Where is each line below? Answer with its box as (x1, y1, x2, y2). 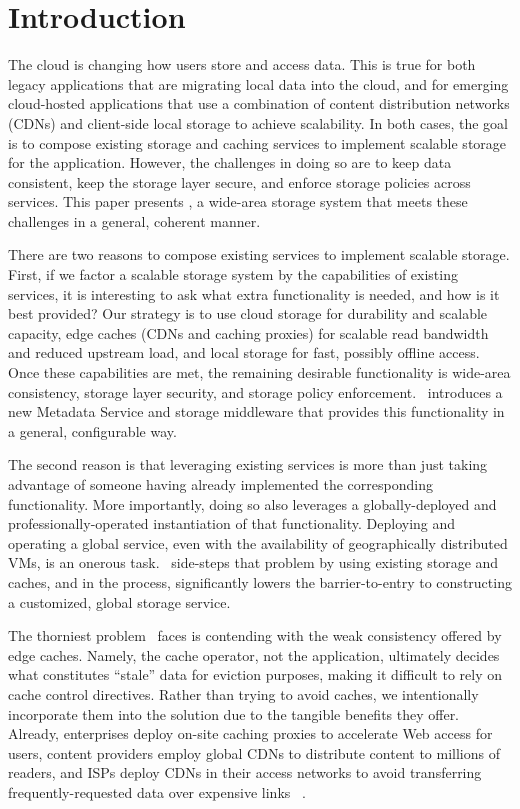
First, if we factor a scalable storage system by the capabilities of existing (8, 264, 458, 285)
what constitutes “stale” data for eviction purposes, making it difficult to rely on (8, 664, 503, 685)
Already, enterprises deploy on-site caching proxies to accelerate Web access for (8, 723, 493, 744)
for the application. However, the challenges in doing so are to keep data (8, 152, 452, 173)
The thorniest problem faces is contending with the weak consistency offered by (8, 625, 502, 646)
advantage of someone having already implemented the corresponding (8, 474, 433, 494)
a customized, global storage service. (8, 591, 231, 612)
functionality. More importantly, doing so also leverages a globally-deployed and (8, 493, 497, 514)
